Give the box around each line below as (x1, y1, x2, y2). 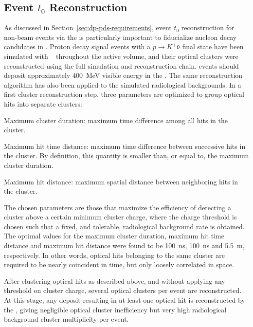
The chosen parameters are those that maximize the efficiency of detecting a (4, 202, 231, 212)
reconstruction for (181, 22, 235, 33)
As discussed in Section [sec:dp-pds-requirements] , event (4, 22, 172, 33)
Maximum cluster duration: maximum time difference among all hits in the (4, 115, 228, 125)
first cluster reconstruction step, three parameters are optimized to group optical (4, 89, 244, 99)
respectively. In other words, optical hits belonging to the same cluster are (4, 250, 225, 260)
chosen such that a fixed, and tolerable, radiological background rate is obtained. (4, 221, 245, 231)
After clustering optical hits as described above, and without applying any (4, 275, 225, 286)
